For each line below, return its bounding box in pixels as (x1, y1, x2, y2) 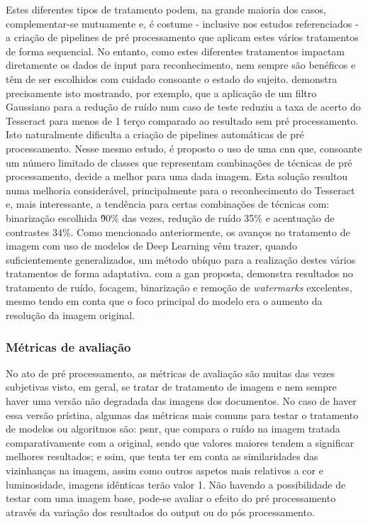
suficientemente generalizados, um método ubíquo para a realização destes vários (6, 252, 356, 267)
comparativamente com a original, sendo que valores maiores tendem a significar (6, 435, 355, 450)
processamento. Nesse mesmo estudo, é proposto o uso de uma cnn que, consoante (6, 140, 362, 155)
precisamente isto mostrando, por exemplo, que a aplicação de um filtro (6, 85, 317, 100)
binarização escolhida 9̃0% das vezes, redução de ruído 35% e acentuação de (6, 210, 335, 225)
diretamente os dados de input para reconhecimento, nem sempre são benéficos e (6, 57, 356, 72)
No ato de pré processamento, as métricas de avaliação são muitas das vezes (6, 365, 335, 380)
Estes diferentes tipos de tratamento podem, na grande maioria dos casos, (6, 2, 326, 16)
